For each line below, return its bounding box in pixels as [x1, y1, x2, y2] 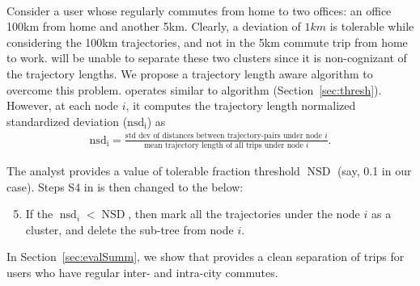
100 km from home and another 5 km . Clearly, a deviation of [6, 18, 301, 35]
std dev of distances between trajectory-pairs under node [125, 132, 322, 141]
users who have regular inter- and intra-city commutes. [6, 263, 278, 280]
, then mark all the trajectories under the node [128, 205, 360, 222]
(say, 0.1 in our [337, 162, 412, 179]
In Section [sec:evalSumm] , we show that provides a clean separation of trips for [6, 248, 405, 265]
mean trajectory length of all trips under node [143, 141, 303, 149]
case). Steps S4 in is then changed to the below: [6, 178, 244, 195]
